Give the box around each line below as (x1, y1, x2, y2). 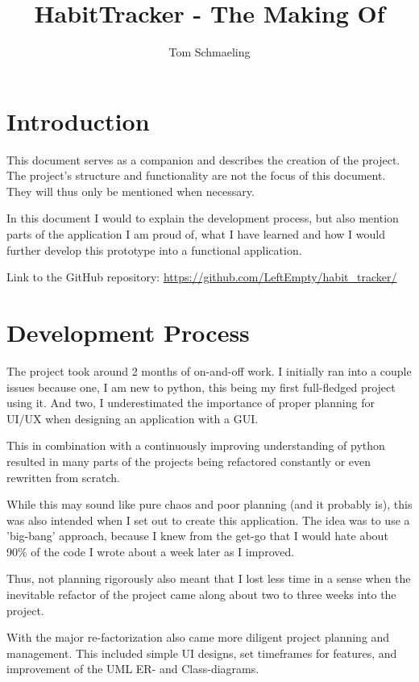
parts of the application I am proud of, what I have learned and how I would (6, 226, 385, 243)
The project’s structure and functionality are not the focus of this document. (6, 167, 386, 184)
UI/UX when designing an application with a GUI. (6, 410, 259, 426)
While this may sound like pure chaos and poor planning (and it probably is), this (6, 496, 413, 513)
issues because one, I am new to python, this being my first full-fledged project (6, 378, 396, 395)
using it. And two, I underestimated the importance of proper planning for (6, 394, 375, 411)
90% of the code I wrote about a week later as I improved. (6, 543, 295, 559)
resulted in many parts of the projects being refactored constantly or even (6, 452, 371, 469)
